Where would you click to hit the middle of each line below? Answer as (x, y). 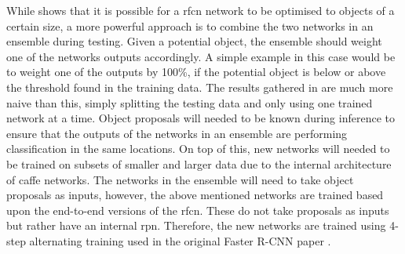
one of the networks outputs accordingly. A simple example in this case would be (201, 56)
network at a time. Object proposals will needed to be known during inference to (201, 118)
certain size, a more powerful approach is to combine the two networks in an (190, 25)
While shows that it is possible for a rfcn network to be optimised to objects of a (201, 10)
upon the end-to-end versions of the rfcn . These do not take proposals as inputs (198, 210)
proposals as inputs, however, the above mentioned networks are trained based (195, 195)
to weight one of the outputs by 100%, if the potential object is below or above (196, 72)
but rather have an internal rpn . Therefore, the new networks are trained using (196, 225)
